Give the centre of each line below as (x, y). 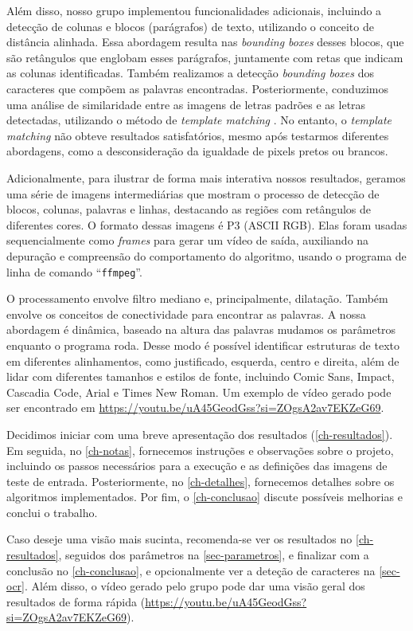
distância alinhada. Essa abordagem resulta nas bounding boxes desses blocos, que (205, 42)
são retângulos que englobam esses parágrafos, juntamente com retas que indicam (205, 57)
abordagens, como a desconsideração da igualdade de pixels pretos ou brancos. (197, 151)
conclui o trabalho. (52, 512)
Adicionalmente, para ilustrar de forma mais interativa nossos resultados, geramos (206, 177)
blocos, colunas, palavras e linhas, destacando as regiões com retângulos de (189, 209)
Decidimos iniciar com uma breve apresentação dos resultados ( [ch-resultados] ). (200, 434)
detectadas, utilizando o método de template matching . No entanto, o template (199, 120)
